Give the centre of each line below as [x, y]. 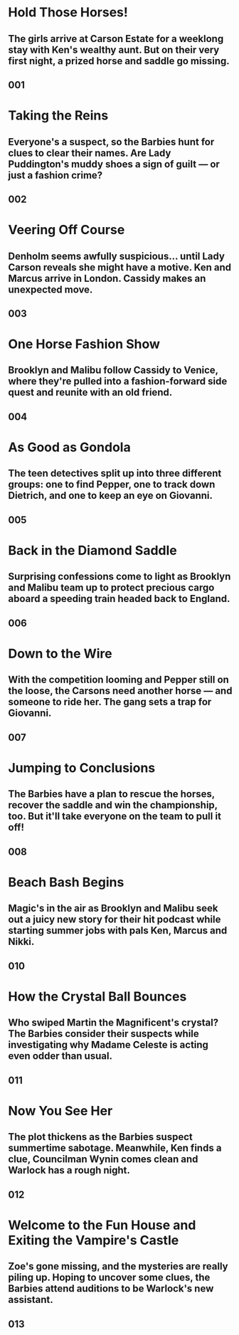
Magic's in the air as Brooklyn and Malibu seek [113, 908]
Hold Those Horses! [68, 12]
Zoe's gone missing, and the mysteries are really [118, 1266]
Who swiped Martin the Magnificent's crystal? [113, 1023]
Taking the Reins [58, 116]
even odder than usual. [60, 1056]
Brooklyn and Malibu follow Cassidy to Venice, [113, 370]
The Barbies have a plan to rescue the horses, [112, 794]
